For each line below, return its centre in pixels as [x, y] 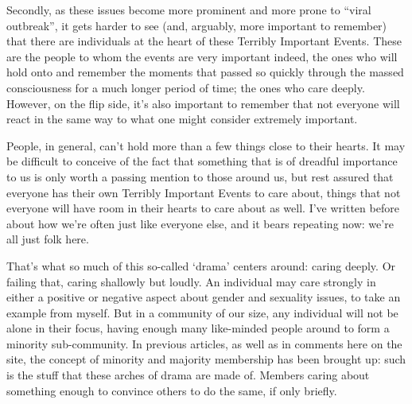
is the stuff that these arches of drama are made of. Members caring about [188, 375]
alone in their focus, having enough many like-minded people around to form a [198, 328]
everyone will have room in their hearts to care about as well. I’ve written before [203, 208]
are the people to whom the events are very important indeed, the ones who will [202, 56]
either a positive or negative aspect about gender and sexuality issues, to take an [204, 297]
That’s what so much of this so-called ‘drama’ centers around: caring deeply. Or [201, 265]
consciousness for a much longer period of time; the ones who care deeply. [186, 87]
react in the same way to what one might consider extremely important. [182, 119]
